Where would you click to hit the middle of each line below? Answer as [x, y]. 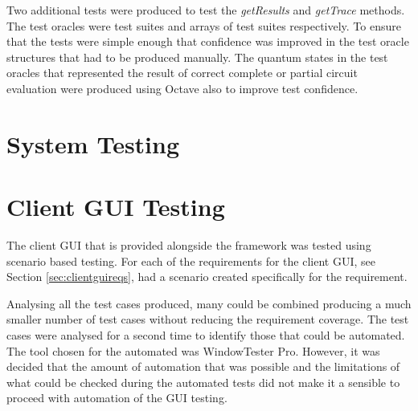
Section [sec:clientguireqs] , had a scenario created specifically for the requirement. [207, 277]
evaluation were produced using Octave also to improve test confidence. [182, 88]
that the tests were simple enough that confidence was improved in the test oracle [208, 41]
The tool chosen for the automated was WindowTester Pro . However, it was [193, 350]
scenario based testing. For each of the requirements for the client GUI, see [191, 260]
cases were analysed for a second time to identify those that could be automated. [206, 335]
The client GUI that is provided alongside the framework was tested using [189, 245]
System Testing [93, 143]
